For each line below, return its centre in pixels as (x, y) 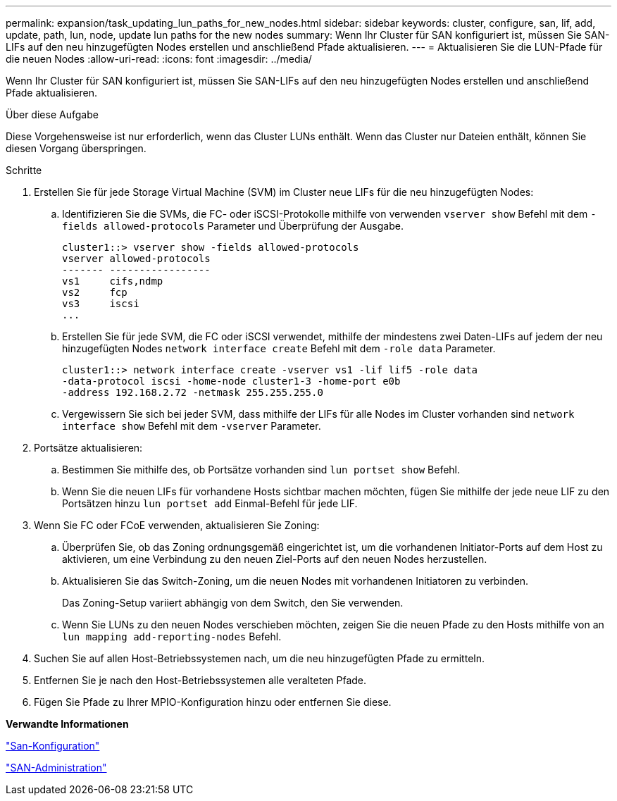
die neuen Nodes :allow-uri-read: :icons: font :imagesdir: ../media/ (159, 59)
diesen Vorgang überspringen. (76, 148)
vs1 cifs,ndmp (113, 281)
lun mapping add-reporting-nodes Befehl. (172, 637)
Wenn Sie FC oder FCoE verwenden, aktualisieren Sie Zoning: (177, 525)
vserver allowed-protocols (136, 259)
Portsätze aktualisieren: (88, 448)
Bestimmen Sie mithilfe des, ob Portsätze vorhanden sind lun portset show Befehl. (261, 470)
